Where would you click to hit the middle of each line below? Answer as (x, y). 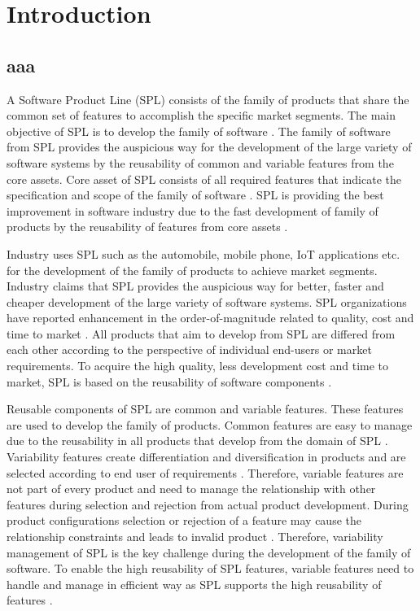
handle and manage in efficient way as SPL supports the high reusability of (194, 584)
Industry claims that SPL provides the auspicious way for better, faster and (195, 286)
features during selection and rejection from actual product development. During (208, 504)
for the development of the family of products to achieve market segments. (192, 270)
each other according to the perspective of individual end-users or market (189, 349)
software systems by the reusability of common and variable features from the (200, 162)
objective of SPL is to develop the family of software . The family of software (199, 131)
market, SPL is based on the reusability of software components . (169, 381)
